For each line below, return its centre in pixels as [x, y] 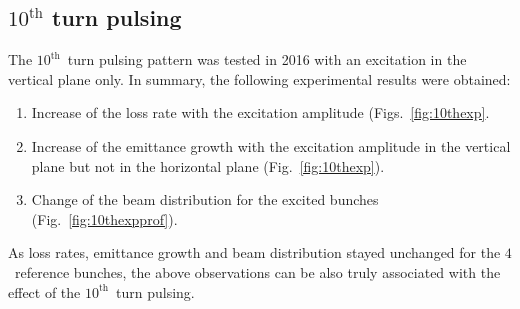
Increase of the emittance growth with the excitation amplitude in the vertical [271, 145]
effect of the [44, 291]
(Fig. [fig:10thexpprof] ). [104, 218]
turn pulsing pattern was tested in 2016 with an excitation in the [267, 59]
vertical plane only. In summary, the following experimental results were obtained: [259, 78]
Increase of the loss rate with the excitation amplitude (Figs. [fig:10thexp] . [260, 112]
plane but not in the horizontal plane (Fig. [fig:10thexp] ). [208, 165]
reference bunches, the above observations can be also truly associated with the [257, 271]
